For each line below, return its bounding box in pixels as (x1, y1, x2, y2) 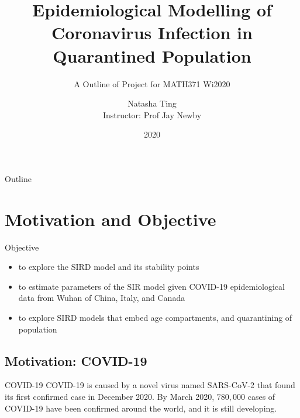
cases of (247, 390, 275, 402)
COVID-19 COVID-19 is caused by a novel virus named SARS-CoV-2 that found (5, 379, 295, 391)
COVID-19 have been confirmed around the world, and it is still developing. (5, 402, 277, 414)
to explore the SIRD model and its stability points (18, 261, 199, 273)
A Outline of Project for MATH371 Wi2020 (74, 77, 230, 90)
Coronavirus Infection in (51, 20, 253, 44)
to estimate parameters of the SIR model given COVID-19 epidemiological (18, 280, 285, 292)
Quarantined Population (53, 43, 251, 67)
